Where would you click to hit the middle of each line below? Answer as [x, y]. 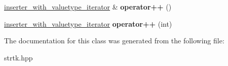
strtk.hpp [18, 57]
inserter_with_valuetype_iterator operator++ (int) [88, 23]
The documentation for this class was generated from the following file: [114, 41]
